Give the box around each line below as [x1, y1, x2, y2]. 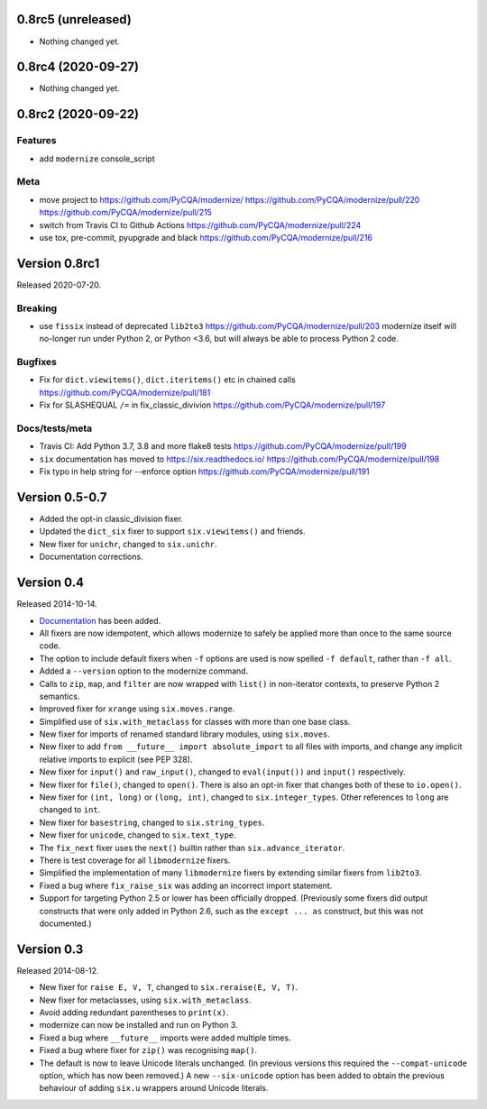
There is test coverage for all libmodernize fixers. [39, 855, 231, 866]
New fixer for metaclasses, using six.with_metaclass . [39, 994, 252, 1005]
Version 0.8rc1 [16, 255, 100, 270]
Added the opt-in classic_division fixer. [39, 514, 184, 525]
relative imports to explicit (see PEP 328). [39, 754, 193, 765]
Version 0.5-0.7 [16, 490, 107, 505]
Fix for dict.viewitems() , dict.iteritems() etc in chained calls [39, 374, 297, 385]
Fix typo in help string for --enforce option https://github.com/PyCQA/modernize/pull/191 [39, 466, 370, 477]
